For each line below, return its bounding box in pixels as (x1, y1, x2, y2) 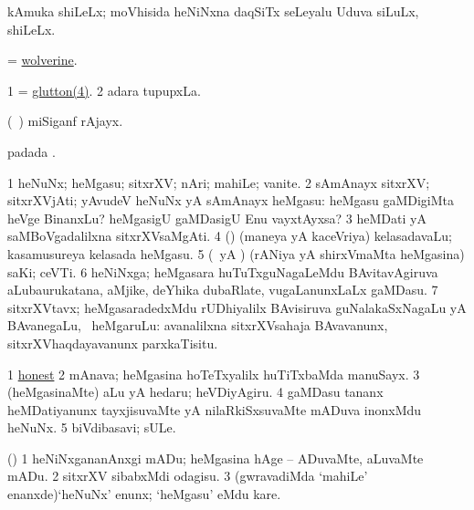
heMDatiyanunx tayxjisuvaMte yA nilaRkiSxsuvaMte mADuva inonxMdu (7, 400, 422, 419)
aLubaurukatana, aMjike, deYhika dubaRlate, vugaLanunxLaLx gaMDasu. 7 (7, 280, 438, 299)
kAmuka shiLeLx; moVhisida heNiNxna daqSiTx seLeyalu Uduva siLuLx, (7, 2, 419, 20)
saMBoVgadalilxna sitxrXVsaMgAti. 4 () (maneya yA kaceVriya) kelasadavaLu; (7, 226, 452, 245)
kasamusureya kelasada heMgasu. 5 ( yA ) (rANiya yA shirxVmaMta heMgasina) (7, 244, 465, 263)
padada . (7, 141, 56, 161)
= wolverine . (7, 50, 78, 69)
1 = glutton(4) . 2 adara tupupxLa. (7, 80, 201, 99)
